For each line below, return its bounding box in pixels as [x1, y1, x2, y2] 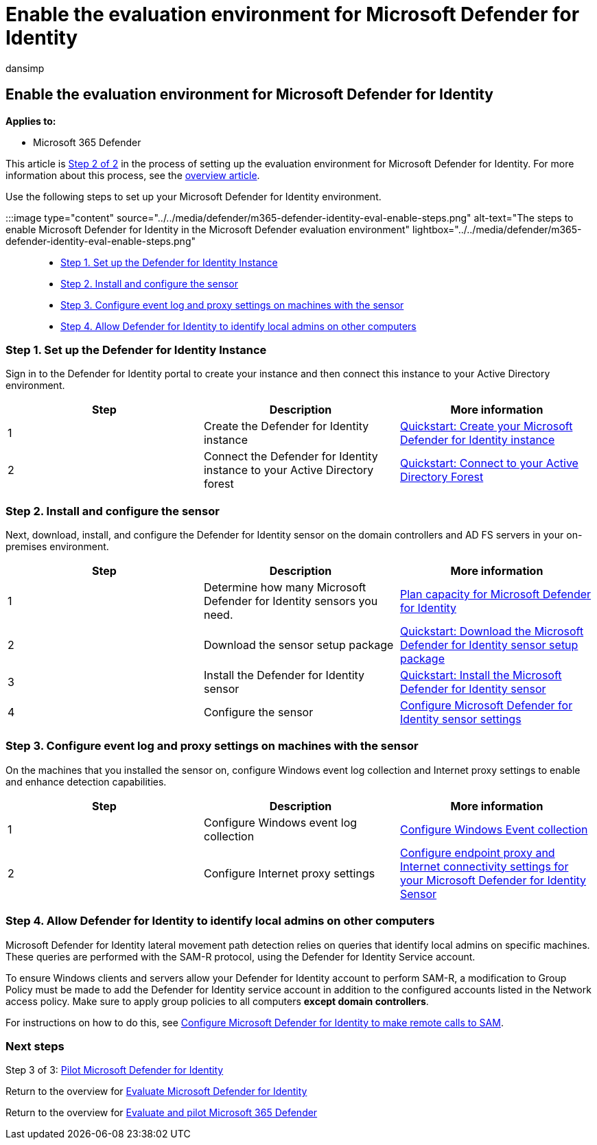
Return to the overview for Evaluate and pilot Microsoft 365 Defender [5, 1107, 318, 1119]
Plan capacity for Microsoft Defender [399, 587, 592, 602]
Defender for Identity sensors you [203, 594, 378, 609]
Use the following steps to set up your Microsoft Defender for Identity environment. [5, 190, 382, 202]
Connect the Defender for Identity [203, 449, 378, 464]
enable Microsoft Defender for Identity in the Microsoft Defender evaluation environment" [5, 223, 410, 235]
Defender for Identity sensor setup [399, 638, 578, 652]
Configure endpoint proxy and [399, 845, 555, 860]
